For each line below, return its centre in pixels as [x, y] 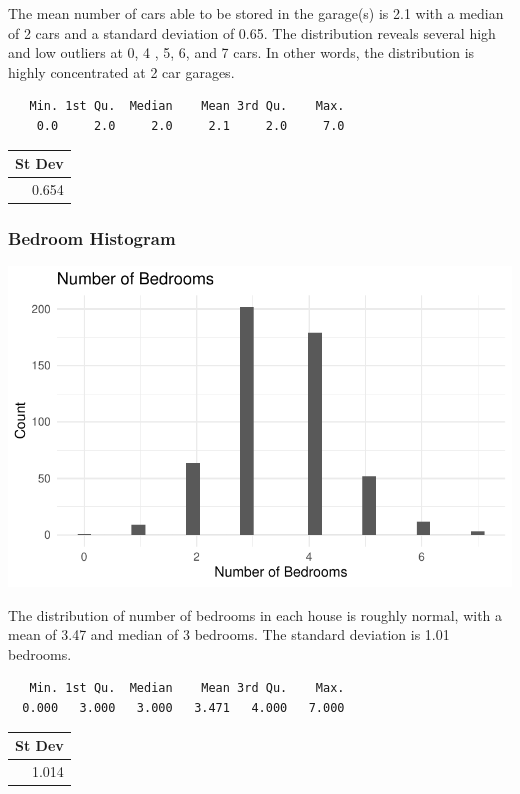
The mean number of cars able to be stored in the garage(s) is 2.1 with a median [256, 13]
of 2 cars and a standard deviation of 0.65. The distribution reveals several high [252, 32]
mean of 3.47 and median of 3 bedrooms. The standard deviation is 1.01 [229, 634]
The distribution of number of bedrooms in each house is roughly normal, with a [255, 614]
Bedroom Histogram [92, 237]
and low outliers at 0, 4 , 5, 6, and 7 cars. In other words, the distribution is [241, 52]
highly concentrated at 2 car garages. [121, 71]
